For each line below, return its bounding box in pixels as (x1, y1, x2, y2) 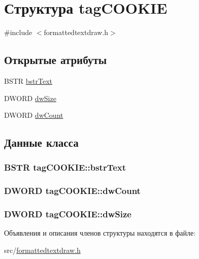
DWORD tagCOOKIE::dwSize (4, 208, 131, 220)
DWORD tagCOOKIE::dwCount (4, 184, 141, 197)
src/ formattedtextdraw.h (4, 244, 81, 255)
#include (4, 27, 32, 38)
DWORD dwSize (4, 92, 56, 103)
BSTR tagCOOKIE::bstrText (4, 161, 126, 174)
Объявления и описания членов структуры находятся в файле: (4, 228, 196, 238)
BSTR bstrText (4, 75, 53, 86)
